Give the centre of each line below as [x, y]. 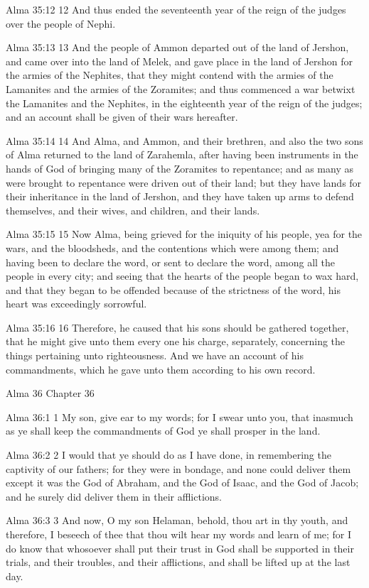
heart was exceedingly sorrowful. [76, 304]
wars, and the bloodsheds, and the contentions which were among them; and [172, 247]
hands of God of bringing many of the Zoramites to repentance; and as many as [180, 168]
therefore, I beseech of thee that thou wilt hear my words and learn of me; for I [179, 534]
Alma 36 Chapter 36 [50, 393]
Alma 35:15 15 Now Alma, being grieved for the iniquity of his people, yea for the [184, 234]
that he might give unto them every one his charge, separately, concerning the [176, 341]
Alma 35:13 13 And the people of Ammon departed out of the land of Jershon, [177, 47]
